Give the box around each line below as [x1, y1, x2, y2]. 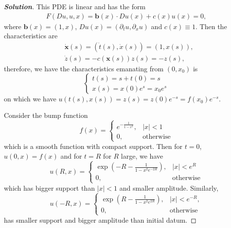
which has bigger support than [4, 182, 95, 193]
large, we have [121, 150, 163, 161]
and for [60, 150, 82, 161]
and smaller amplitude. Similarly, [119, 182, 218, 193]
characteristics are [4, 31, 58, 41]
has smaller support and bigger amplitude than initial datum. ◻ [4, 214, 196, 225]
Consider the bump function [4, 110, 88, 120]
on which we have [4, 94, 56, 104]
